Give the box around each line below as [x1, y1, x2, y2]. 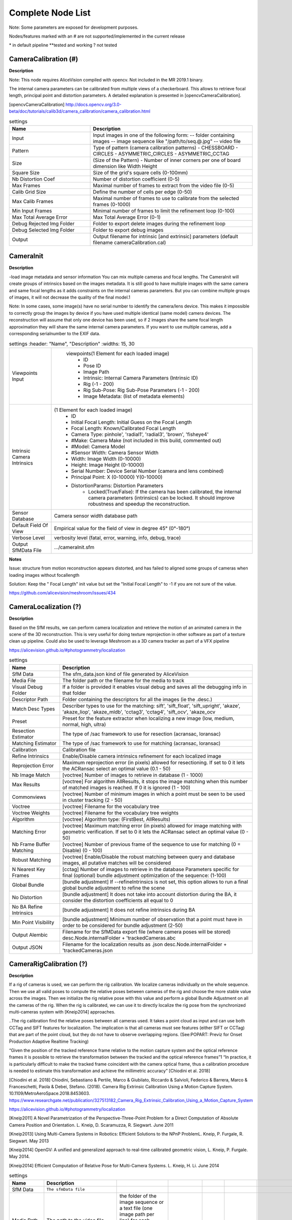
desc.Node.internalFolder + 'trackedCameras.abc [62, 935, 176, 941]
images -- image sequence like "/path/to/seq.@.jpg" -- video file [92, 138, 241, 144]
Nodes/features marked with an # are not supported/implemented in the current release [9, 33, 185, 39]
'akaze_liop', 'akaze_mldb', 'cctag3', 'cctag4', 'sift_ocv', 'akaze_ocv [62, 708, 216, 715]
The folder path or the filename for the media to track [62, 677, 184, 684]
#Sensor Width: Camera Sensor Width [71, 449, 159, 456]
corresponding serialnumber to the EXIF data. [9, 330, 101, 336]
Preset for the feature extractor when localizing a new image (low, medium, [62, 715, 235, 722]
